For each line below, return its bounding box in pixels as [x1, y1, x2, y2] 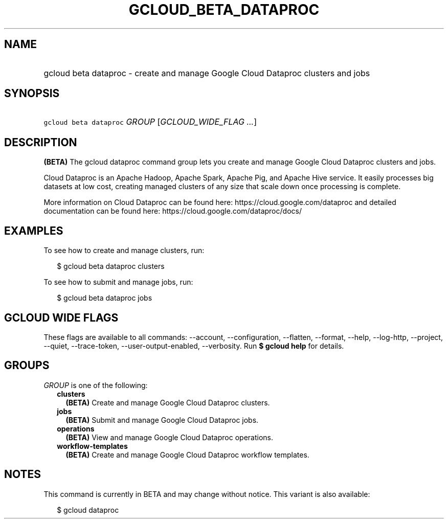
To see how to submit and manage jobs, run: [43, 278, 193, 287]
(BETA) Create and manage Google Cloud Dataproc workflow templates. [65, 450, 309, 459]
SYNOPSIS [4, 87, 60, 100]
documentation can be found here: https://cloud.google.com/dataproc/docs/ [43, 207, 302, 216]
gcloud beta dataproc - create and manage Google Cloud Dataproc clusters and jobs [43, 67, 370, 78]
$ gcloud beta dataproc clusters [57, 262, 165, 271]
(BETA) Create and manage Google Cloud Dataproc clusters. [65, 398, 270, 407]
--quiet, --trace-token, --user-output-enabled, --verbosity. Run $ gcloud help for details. [43, 341, 344, 350]
